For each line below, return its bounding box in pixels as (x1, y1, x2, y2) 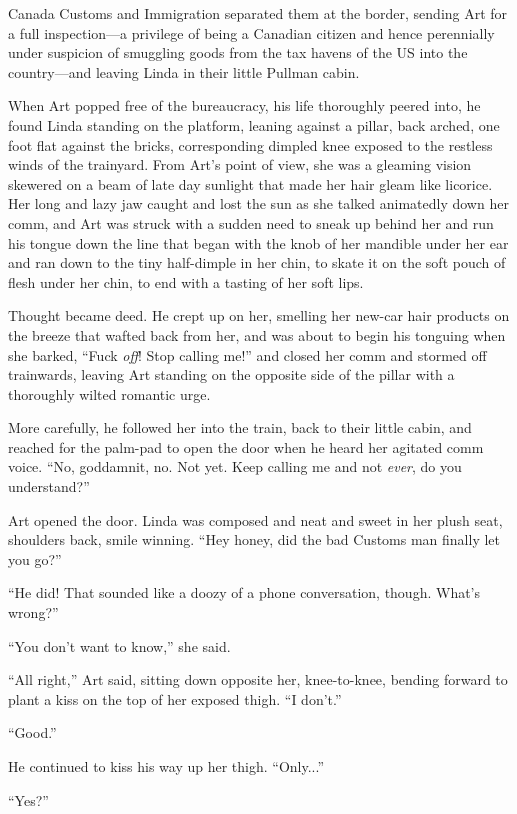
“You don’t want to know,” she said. (8, 635, 231, 656)
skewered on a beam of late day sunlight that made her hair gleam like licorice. (8, 173, 493, 194)
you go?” (8, 548, 62, 569)
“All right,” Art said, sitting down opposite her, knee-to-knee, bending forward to (8, 669, 508, 690)
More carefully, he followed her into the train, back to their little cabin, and (8, 417, 472, 438)
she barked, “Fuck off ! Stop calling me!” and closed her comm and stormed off (8, 344, 487, 365)
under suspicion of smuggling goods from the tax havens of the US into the (8, 42, 468, 63)
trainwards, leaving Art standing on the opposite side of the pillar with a (8, 364, 455, 385)
